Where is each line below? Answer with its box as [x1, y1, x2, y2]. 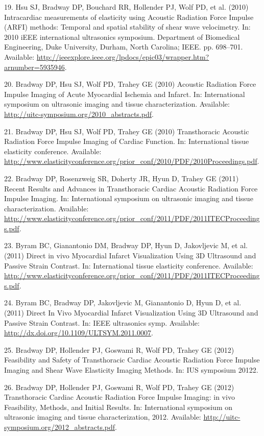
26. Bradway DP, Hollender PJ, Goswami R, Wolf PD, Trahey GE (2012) [4, 381, 234, 392]
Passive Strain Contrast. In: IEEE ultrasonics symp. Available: [4, 317, 200, 328]
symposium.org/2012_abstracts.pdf [4, 421, 115, 432]
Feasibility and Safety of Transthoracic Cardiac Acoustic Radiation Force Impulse [4, 354, 260, 365]
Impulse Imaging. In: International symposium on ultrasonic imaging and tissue [4, 193, 253, 204]
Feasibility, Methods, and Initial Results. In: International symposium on [4, 401, 233, 412]
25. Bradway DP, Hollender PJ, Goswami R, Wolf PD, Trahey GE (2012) [4, 344, 234, 355]
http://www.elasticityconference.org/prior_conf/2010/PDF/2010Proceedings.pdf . [4, 156, 259, 166]
